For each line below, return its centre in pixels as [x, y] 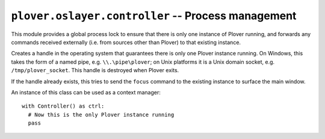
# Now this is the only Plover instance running [101, 115]
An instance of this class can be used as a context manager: [86, 92]
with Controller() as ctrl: [63, 106]
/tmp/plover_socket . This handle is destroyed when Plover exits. [95, 70]
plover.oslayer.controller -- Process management [154, 16]
